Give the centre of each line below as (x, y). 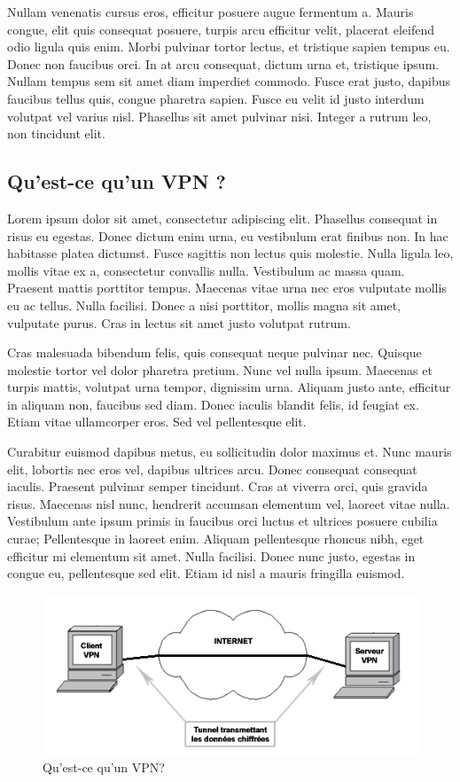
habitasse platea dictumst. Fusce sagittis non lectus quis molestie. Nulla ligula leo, (230, 253)
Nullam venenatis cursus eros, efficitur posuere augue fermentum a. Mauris (211, 12)
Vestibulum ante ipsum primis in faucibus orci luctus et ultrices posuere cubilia (222, 521)
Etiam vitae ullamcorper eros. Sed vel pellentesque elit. (157, 422)
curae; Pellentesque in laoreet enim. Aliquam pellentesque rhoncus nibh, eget (216, 539)
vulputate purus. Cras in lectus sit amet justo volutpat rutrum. (179, 322)
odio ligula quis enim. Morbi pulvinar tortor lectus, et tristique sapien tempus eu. (229, 47)
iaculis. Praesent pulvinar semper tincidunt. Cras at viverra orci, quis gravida (218, 486)
